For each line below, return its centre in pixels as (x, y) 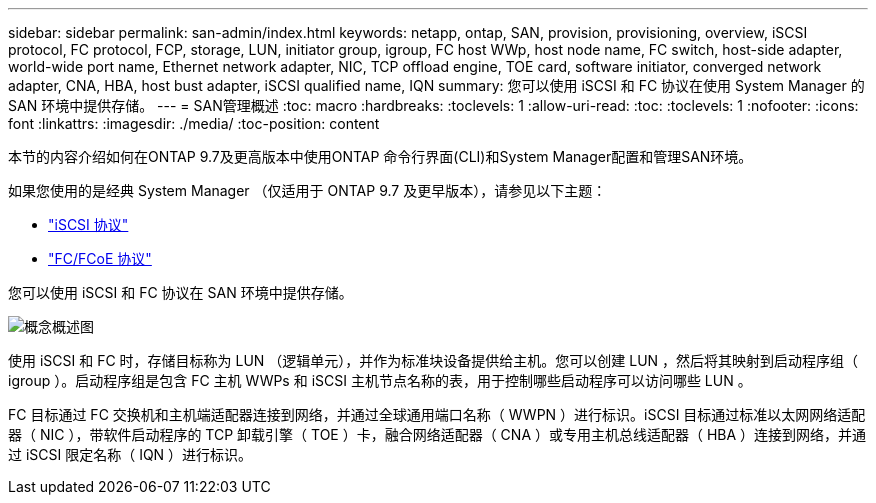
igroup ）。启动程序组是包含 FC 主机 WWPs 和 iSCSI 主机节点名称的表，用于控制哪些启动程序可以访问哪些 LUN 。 (380, 380)
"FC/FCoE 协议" (100, 258)
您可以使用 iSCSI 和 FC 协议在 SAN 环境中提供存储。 (180, 292)
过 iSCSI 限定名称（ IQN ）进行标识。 (130, 454)
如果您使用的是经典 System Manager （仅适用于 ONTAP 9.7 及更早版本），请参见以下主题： (307, 190)
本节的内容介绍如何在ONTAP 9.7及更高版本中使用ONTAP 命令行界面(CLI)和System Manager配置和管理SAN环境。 (380, 156)
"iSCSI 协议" (88, 224)
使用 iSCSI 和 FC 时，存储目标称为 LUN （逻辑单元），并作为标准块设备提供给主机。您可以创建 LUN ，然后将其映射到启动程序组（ (433, 360)
